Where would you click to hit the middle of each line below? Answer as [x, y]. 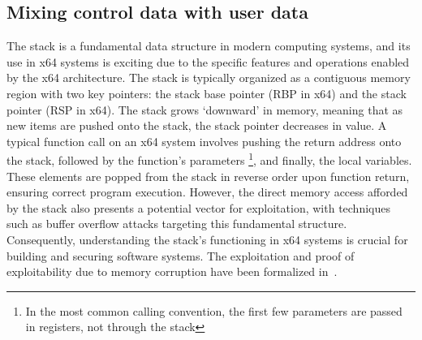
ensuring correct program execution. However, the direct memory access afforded [207, 192]
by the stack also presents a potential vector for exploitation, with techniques [198, 207]
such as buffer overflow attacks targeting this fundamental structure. [177, 224]
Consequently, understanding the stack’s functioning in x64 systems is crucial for [207, 239]
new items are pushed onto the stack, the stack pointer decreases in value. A [197, 125]
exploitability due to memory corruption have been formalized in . [172, 271]
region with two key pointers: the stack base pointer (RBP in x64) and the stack [207, 93]
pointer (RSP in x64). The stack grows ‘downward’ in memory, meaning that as [205, 109]
